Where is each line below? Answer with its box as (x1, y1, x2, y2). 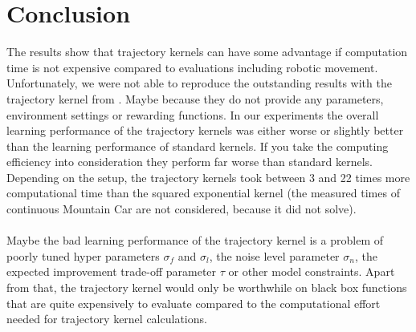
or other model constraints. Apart (228, 263, 395, 280)
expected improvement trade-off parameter (6, 263, 217, 280)
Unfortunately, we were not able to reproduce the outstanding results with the (6, 75, 392, 91)
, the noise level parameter (209, 247, 340, 264)
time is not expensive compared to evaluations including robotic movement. (6, 59, 378, 75)
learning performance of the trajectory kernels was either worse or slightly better (6, 122, 404, 139)
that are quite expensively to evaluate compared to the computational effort (6, 294, 381, 311)
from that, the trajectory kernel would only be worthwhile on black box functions (6, 279, 407, 296)
